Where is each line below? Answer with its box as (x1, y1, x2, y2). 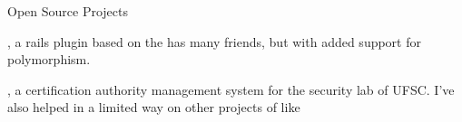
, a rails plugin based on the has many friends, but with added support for (7, 32, 421, 51)
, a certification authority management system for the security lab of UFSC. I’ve (7, 80, 455, 99)
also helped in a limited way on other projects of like (7, 98, 300, 117)
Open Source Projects (7, 2, 128, 20)
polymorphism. (7, 50, 91, 69)
